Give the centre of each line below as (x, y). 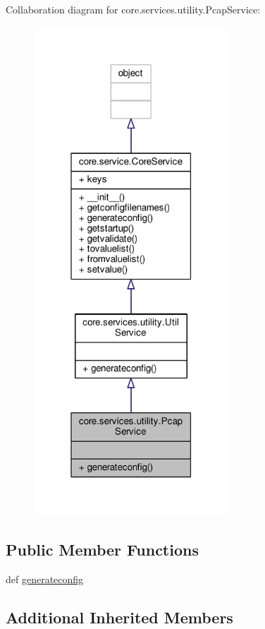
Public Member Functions (102, 550)
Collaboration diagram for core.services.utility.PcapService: (133, 9)
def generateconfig (45, 579)
